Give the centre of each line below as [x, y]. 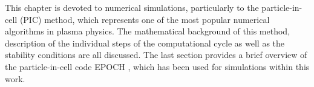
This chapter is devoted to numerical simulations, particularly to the [132, 7]
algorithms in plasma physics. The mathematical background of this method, [148, 31]
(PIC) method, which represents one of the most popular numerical [145, 19]
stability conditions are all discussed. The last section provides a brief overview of [156, 55]
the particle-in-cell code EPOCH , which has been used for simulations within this [157, 66]
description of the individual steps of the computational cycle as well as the [145, 43]
